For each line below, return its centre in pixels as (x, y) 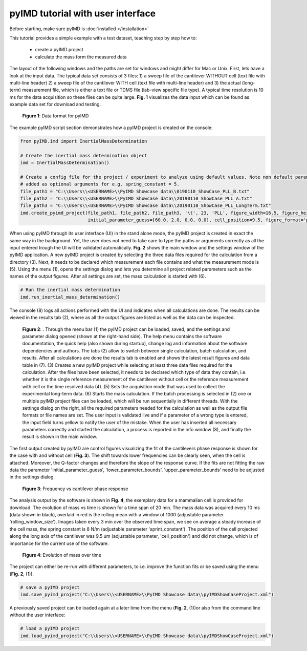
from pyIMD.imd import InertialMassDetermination (84, 141)
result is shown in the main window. (60, 437)
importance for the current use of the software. (59, 543)
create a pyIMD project (59, 50)
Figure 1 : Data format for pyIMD (56, 116)
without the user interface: (37, 615)
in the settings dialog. (32, 477)
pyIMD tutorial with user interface (83, 13)
